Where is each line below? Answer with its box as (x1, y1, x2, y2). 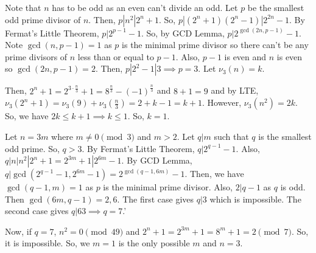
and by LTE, (211, 84, 259, 97)
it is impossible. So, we (5, 237, 90, 249)
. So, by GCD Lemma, (141, 26, 225, 39)
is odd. (280, 181, 306, 193)
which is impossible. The (209, 192, 301, 205)
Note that (5, 1, 41, 13)
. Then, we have (184, 167, 244, 180)
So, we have (5, 109, 49, 122)
